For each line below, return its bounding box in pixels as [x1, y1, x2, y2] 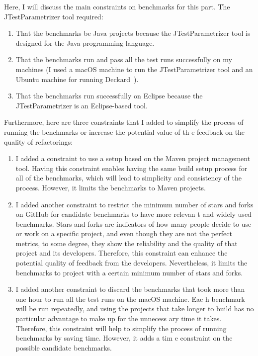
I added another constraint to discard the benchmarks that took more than [15, 284, 245, 294]
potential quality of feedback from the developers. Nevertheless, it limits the [15, 258, 248, 268]
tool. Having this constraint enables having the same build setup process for [15, 163, 248, 173]
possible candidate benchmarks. [15, 342, 112, 353]
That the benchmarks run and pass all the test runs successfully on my [15, 54, 232, 65]
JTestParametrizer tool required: [4, 11, 103, 21]
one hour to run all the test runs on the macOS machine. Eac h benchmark [15, 293, 245, 304]
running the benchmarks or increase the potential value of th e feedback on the [4, 126, 245, 137]
